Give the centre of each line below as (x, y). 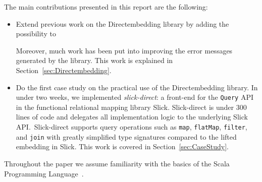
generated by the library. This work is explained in (94, 60)
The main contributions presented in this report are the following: (106, 7)
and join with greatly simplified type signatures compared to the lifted (126, 136)
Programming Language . (44, 173)
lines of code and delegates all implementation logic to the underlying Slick (132, 117)
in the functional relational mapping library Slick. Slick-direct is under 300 (131, 107)
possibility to (36, 34)
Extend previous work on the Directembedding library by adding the (122, 23)
